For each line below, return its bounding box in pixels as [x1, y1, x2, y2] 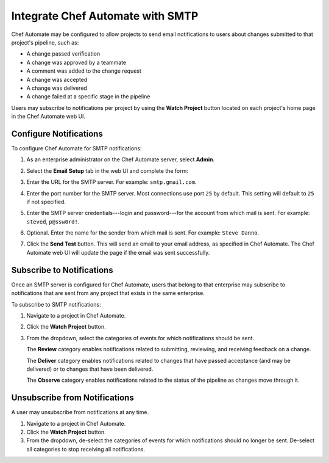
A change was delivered [26, 84, 88, 92]
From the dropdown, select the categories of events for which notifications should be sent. [26, 334, 255, 341]
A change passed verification [26, 50, 101, 57]
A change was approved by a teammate [26, 59, 127, 66]
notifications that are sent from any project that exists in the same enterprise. [11, 290, 205, 297]
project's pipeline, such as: [11, 38, 79, 46]
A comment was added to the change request [26, 67, 141, 75]
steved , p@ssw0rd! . [26, 217, 80, 225]
